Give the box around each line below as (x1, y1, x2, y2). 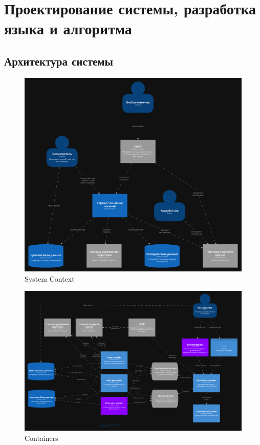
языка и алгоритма (4, 18, 132, 39)
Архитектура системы (4, 53, 114, 69)
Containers (25, 432, 58, 443)
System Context (25, 273, 75, 284)
